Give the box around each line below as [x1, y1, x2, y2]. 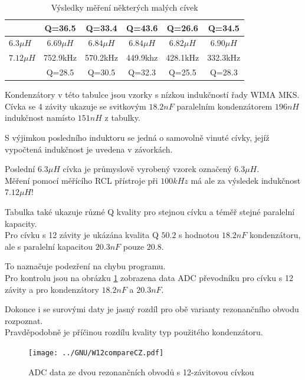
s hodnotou [179, 229, 219, 241]
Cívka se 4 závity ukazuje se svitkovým [5, 100, 146, 112]
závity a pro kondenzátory [5, 283, 99, 295]
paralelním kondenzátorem [176, 100, 273, 112]
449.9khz [126, 51, 158, 64]
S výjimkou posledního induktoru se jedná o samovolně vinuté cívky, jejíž [5, 131, 270, 143]
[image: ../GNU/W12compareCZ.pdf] [28, 348, 164, 357]
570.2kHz [85, 51, 118, 64]
